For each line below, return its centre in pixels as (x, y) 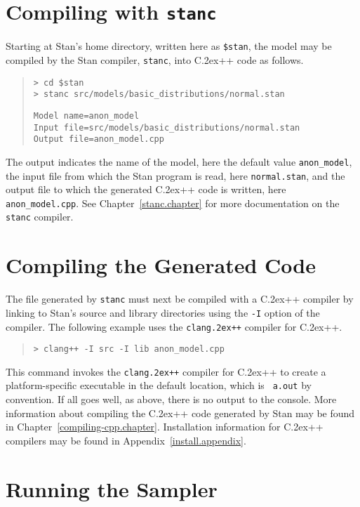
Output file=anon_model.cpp (99, 139)
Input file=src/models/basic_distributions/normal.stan (167, 127)
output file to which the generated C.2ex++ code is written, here (146, 189)
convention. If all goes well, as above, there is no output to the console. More (171, 399)
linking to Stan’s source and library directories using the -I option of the (163, 312)
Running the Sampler (112, 488)
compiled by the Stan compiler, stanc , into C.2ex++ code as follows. (155, 59)
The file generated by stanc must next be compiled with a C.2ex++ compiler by (180, 299)
